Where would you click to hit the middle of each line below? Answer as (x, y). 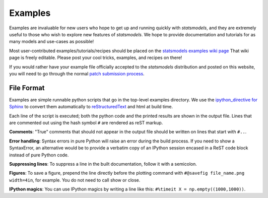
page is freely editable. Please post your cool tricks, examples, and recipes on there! (96, 58)
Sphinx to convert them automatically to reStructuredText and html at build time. (91, 107)
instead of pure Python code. (39, 155)
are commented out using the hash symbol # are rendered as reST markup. (86, 123)
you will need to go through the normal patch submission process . (77, 73)
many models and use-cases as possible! (52, 42)
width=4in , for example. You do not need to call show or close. (75, 180)
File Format (27, 88)
